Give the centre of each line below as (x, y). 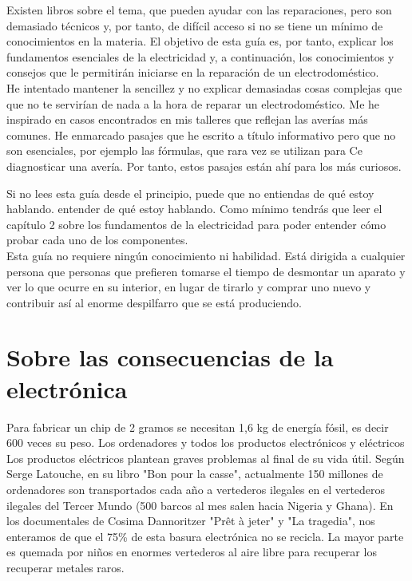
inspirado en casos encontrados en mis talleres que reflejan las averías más (187, 119)
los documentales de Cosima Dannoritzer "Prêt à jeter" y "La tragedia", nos (191, 521)
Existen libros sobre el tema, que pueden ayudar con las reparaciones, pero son (199, 10)
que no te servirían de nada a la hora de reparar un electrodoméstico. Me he (193, 103)
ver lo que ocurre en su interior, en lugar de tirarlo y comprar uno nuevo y (189, 287)
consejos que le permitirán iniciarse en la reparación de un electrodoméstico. (193, 72)
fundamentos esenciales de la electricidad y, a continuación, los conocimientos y (200, 56)
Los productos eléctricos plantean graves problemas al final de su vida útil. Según (206, 458)
